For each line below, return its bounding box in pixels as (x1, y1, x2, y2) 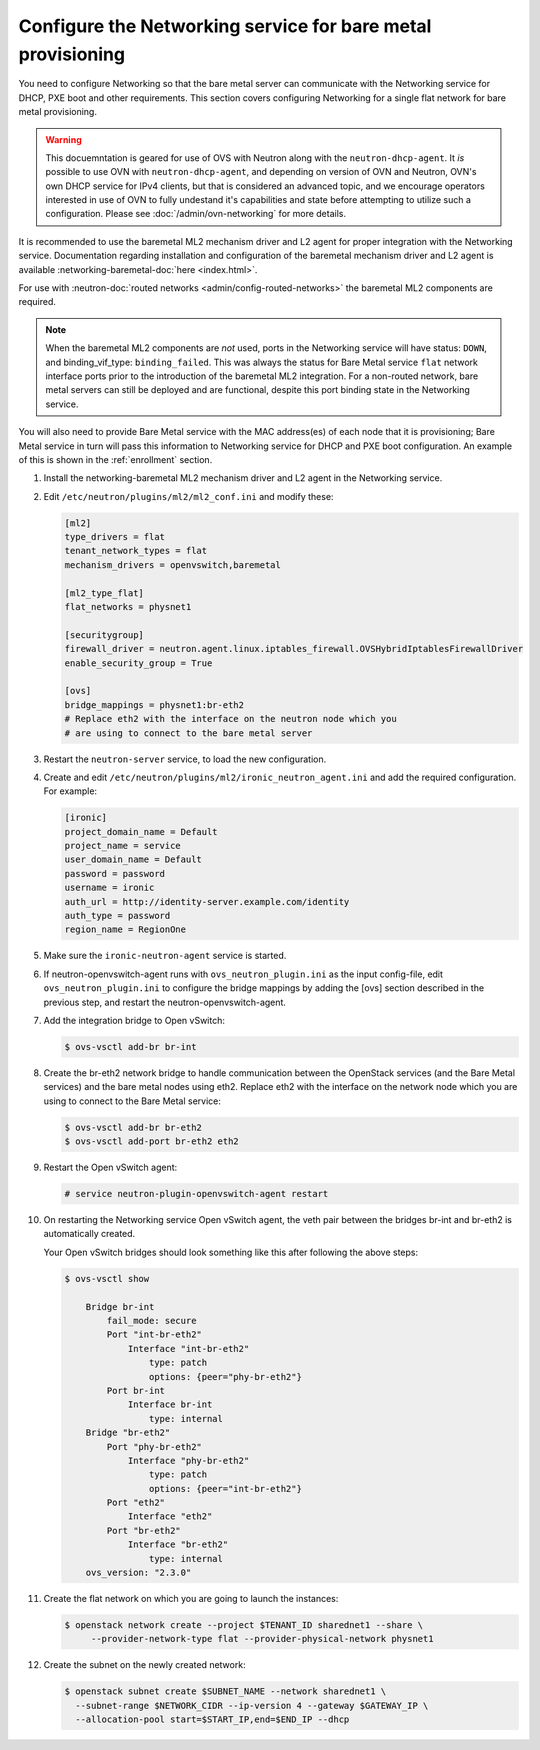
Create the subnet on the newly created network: (43, 1659, 246, 1671)
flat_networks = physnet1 (64, 601, 192, 613)
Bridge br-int (85, 1301, 155, 1312)
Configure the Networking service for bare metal (18, 15, 432, 37)
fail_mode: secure (106, 1315, 197, 1326)
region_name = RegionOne (64, 924, 187, 935)
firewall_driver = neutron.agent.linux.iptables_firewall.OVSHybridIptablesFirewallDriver (64, 643, 524, 655)
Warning (45, 133, 82, 145)
